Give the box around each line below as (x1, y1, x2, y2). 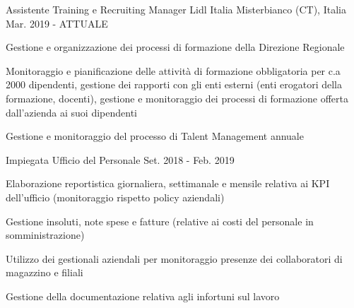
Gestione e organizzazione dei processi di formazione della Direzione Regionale (6, 40, 345, 54)
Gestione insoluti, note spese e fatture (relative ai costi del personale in (6, 213, 314, 228)
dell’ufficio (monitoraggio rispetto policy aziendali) (6, 189, 225, 204)
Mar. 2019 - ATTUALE (6, 16, 108, 30)
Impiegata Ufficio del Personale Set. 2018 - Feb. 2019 (6, 152, 235, 167)
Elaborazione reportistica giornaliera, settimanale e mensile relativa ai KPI (6, 176, 330, 191)
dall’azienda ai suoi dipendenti (6, 105, 138, 119)
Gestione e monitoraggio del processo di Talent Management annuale (6, 129, 304, 143)
